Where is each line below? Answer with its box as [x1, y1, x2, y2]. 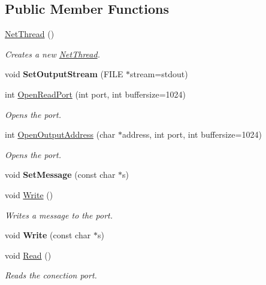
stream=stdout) [130, 68, 188, 80]
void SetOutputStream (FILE [5, 68, 123, 80]
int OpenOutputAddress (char [5, 128, 116, 141]
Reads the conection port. [5, 269, 97, 281]
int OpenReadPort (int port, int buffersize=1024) [5, 87, 186, 100]
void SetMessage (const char [5, 168, 116, 181]
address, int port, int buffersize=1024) [122, 128, 262, 141]
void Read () [5, 248, 52, 261]
